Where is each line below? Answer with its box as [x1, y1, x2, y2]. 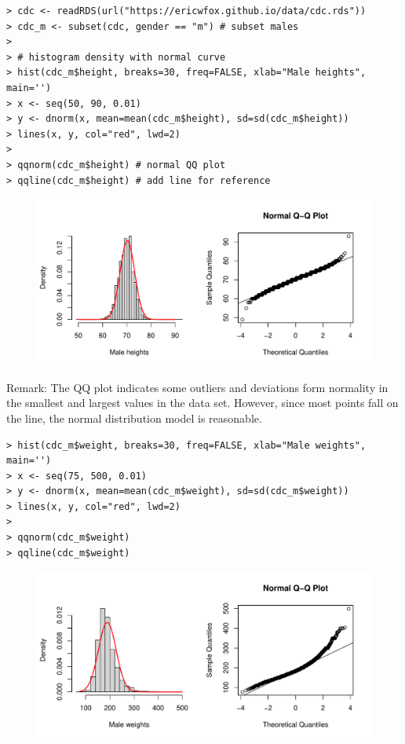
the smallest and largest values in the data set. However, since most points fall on [6, 394, 399, 411]
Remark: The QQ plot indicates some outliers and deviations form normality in [6, 379, 389, 395]
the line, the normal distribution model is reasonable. [6, 409, 262, 426]
